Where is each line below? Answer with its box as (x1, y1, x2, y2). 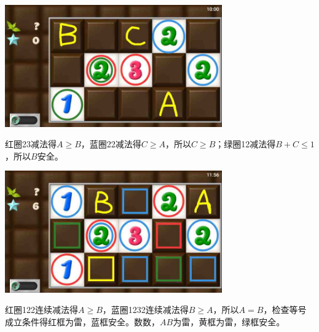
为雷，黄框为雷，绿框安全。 (173, 315, 285, 328)
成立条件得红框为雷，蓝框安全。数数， (5, 315, 160, 328)
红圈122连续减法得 (5, 303, 78, 316)
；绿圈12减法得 (215, 137, 276, 150)
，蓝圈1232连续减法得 (102, 303, 189, 316)
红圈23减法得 (5, 137, 57, 150)
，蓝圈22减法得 (81, 137, 141, 150)
